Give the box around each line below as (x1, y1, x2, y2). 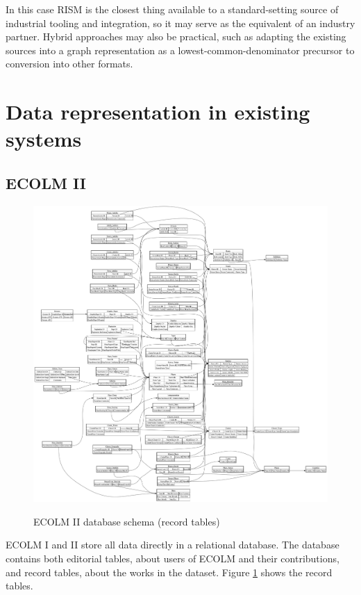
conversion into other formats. (6, 56, 133, 71)
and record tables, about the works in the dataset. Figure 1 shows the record (6, 564, 333, 579)
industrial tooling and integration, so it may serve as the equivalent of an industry (6, 15, 355, 30)
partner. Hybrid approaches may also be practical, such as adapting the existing (6, 29, 346, 44)
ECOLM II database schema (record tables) (33, 514, 220, 528)
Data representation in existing (6, 97, 310, 126)
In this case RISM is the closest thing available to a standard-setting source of (6, 2, 339, 16)
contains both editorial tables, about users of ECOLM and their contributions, (6, 551, 339, 566)
